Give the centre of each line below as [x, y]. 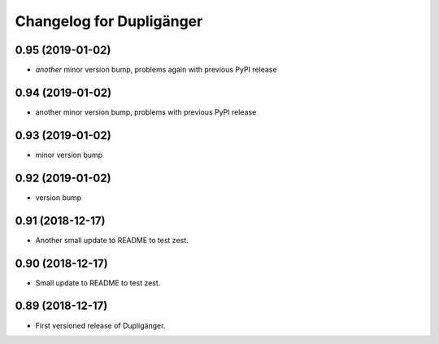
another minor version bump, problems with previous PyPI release [146, 112]
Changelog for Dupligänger [109, 21]
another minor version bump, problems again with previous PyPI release [156, 70]
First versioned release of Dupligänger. [100, 325]
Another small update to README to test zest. [112, 240]
